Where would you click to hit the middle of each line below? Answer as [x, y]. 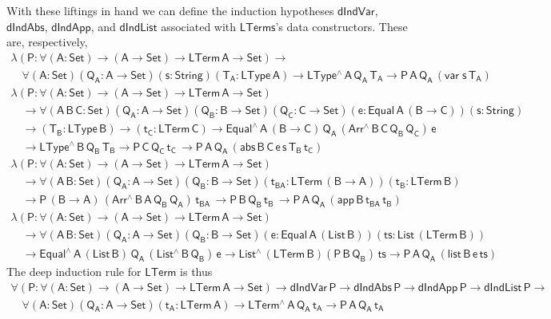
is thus [196, 272]
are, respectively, [47, 42]
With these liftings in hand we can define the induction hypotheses [170, 10]
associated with [199, 26]
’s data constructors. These [341, 26]
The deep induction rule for [74, 272]
